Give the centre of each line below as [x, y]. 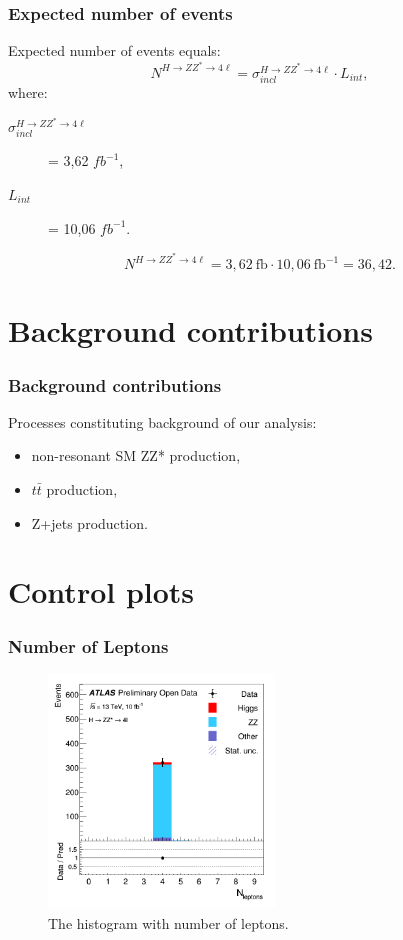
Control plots [101, 591]
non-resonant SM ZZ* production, [136, 455]
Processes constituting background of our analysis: [162, 421]
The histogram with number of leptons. [168, 922]
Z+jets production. [89, 522]
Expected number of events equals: [114, 50]
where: [28, 92]
